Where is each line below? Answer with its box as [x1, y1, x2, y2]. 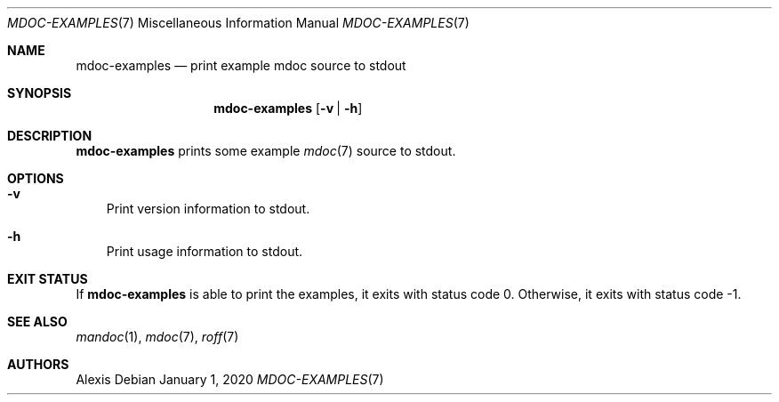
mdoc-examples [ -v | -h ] [213, 100, 363, 116]
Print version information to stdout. [106, 201, 310, 216]
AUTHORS [7, 357, 69, 372]
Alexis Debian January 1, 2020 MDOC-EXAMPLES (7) [76, 372, 384, 387]
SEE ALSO [7, 314, 68, 329]
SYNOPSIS [7, 85, 72, 100]
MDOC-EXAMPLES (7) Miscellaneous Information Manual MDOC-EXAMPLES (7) [7, 15, 470, 30]
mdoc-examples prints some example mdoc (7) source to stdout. [76, 143, 456, 158]
